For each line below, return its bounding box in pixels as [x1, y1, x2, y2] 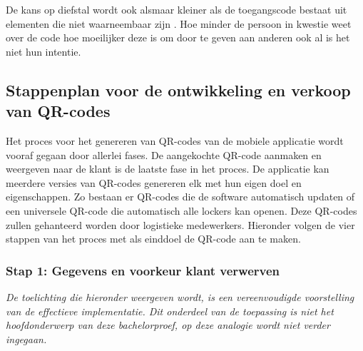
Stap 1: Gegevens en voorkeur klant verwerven [6, 261, 280, 279]
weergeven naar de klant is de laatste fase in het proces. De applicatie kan [6, 161, 329, 176]
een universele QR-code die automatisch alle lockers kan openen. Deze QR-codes [6, 203, 357, 218]
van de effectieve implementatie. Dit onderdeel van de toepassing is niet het [6, 303, 334, 318]
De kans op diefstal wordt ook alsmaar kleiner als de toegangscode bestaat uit [6, 2, 347, 16]
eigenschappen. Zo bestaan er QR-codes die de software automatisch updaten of [6, 189, 355, 204]
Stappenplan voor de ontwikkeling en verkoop [6, 78, 351, 101]
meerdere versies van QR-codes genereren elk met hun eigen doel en [6, 175, 302, 190]
